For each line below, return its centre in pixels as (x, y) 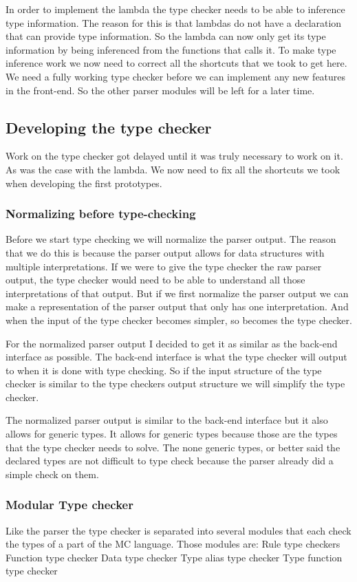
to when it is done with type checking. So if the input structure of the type (164, 370)
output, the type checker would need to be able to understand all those (155, 280)
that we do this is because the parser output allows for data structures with (165, 252)
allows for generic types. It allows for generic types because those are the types (172, 434)
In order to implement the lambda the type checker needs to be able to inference (175, 9)
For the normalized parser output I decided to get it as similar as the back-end (172, 343)
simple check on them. (52, 474)
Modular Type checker (69, 505)
